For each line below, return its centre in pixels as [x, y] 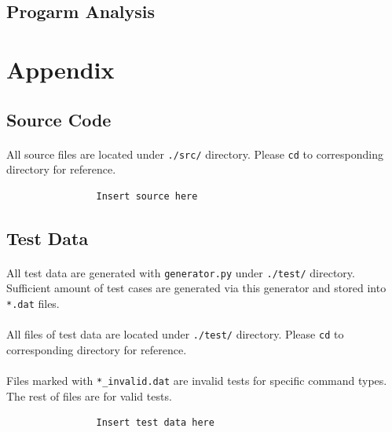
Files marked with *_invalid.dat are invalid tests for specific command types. [197, 381]
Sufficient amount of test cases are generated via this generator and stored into [196, 288]
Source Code [59, 119]
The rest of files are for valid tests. [89, 395]
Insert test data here [155, 423]
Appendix [60, 69]
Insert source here [147, 196]
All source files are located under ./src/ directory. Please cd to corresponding [195, 154]
